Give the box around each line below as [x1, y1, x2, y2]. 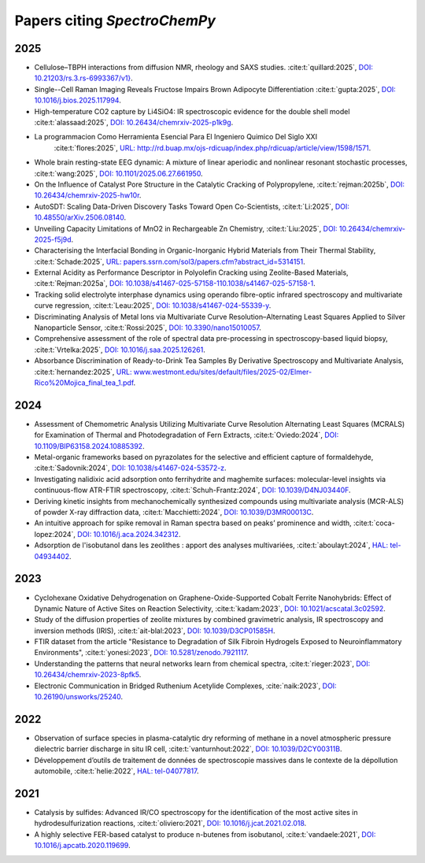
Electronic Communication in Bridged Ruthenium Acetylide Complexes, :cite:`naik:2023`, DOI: [34, 681, 338, 691]
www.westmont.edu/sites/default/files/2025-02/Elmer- [133, 367, 312, 376]
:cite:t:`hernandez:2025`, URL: [34, 367, 132, 376]
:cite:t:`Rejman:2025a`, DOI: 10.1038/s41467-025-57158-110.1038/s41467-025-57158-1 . [34, 279, 316, 288]
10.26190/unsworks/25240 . [34, 692, 124, 702]
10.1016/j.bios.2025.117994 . [34, 95, 121, 106]
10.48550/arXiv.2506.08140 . [34, 213, 127, 222]
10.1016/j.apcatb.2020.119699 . [34, 841, 131, 850]
